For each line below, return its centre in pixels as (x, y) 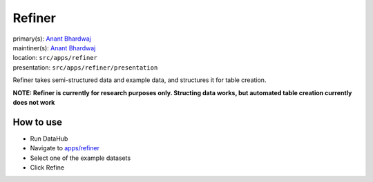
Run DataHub (49, 139)
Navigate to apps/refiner (65, 148)
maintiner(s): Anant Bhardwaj (54, 48)
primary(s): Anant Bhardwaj (52, 39)
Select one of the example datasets (80, 158)
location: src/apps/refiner (55, 58)
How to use (37, 122)
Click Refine (47, 167)
